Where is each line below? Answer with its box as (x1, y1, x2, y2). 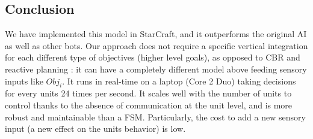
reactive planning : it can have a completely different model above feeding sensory (5, 62, 307, 75)
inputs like (5, 74, 43, 87)
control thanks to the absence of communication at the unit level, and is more (5, 98, 293, 111)
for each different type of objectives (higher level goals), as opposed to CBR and (5, 51, 300, 64)
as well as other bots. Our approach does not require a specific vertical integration (5, 39, 308, 52)
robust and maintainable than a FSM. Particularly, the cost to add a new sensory (5, 110, 306, 123)
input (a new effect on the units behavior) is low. (5, 122, 186, 135)
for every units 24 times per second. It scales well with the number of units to (5, 87, 292, 99)
